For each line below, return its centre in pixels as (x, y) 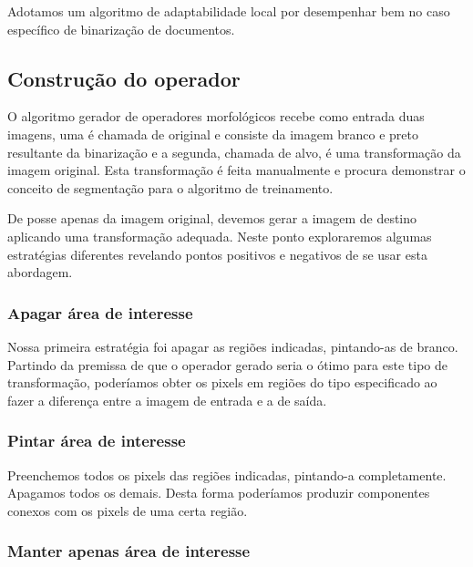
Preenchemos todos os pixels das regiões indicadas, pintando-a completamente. (227, 474)
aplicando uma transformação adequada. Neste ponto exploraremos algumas (220, 236)
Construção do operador (124, 78)
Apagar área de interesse (100, 312)
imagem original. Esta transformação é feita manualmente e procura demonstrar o (236, 170)
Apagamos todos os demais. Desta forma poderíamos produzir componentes (219, 493)
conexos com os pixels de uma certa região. (128, 510)
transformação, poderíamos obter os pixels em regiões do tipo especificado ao (222, 382)
